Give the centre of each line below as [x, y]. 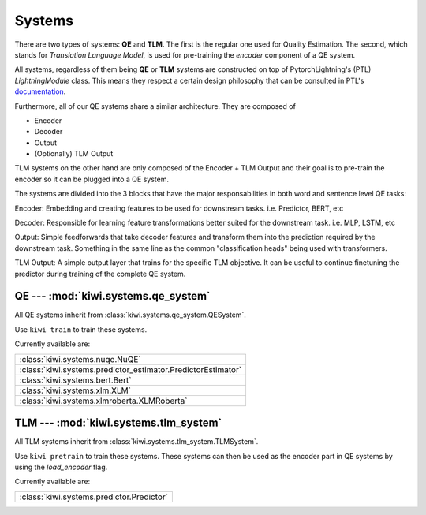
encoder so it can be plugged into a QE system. [92, 179]
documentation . [40, 91]
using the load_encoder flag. [61, 467]
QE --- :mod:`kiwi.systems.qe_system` [112, 296]
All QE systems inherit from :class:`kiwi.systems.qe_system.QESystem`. [130, 315]
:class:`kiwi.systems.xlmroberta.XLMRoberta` [103, 401]
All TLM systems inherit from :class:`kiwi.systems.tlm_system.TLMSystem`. [136, 442]
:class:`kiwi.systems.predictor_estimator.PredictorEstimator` [131, 369]
